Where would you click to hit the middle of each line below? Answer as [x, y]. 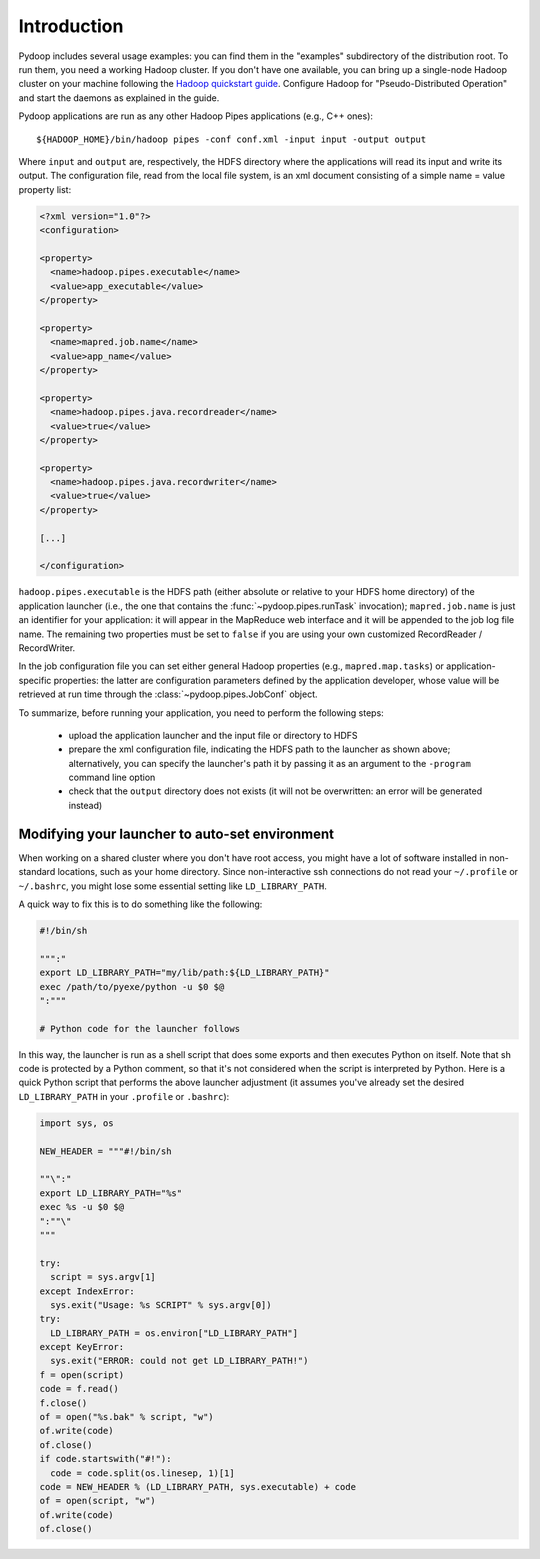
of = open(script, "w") [98, 1501]
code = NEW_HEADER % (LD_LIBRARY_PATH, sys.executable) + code [198, 1486]
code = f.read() [79, 1389]
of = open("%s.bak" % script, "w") [126, 1417]
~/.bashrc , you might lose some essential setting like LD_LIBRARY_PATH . [172, 886]
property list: [45, 189]
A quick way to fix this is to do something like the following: [140, 904]
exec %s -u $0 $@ [82, 1207]
